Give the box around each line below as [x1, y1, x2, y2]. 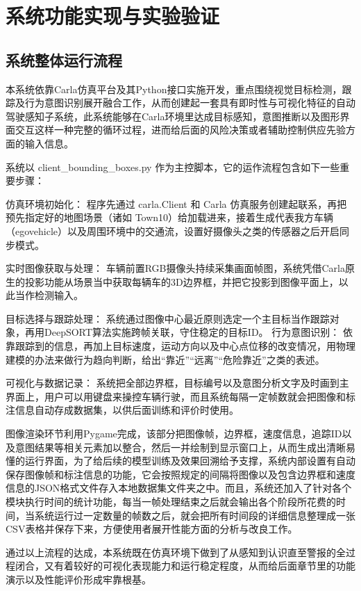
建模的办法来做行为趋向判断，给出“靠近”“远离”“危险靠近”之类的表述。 [6, 352, 325, 366]
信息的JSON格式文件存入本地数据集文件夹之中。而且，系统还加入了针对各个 [6, 480, 352, 495]
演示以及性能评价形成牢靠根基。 [6, 572, 151, 586]
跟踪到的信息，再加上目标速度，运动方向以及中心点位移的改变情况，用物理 [15, 339, 355, 353]
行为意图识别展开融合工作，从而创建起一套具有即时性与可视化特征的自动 [24, 95, 355, 110]
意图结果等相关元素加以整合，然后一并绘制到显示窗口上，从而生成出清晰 [15, 439, 346, 454]
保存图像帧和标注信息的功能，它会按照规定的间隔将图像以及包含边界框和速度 [6, 467, 355, 481]
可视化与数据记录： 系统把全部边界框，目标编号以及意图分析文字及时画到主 [6, 375, 349, 390]
